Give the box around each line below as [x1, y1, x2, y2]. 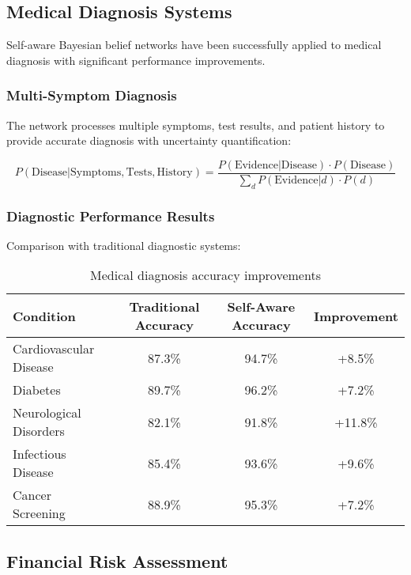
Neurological [13, 403, 81, 422]
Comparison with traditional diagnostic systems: [6, 236, 241, 253]
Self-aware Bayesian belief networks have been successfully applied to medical [6, 36, 382, 53]
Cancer [13, 486, 51, 505]
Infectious [13, 444, 66, 463]
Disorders [13, 422, 65, 441]
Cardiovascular [13, 339, 95, 358]
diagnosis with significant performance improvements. [6, 51, 266, 68]
